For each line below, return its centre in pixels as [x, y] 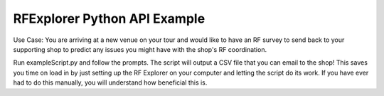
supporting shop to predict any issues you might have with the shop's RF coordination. [140, 49]
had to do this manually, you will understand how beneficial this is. [110, 82]
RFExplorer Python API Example [109, 18]
